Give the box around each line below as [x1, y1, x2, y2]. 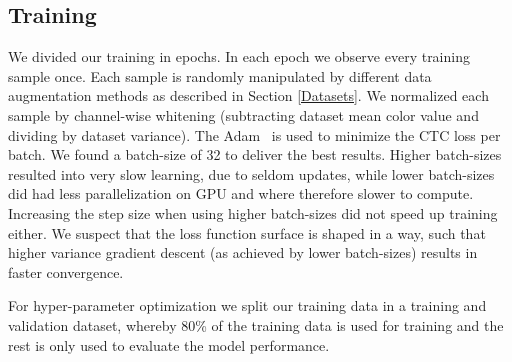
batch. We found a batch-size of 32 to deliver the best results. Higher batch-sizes [8, 144, 502, 165]
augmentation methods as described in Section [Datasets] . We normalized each [8, 85, 489, 106]
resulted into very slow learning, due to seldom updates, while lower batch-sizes [8, 163, 495, 184]
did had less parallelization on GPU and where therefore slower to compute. [8, 183, 474, 204]
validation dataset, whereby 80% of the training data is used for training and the [8, 314, 504, 335]
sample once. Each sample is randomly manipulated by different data [8, 65, 432, 86]
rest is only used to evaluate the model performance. [8, 334, 330, 355]
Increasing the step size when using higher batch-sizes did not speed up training [8, 202, 498, 223]
